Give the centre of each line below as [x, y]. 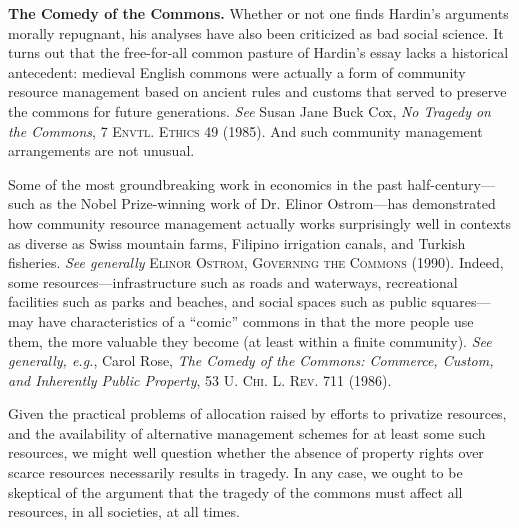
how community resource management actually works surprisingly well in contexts [259, 222]
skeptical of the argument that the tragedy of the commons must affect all [235, 491]
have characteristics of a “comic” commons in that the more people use [256, 320]
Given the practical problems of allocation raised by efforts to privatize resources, [257, 413]
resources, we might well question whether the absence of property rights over [246, 452]
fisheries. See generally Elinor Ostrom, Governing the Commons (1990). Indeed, [256, 262]
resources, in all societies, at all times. [124, 511]
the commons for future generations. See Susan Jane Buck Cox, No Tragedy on [249, 110]
